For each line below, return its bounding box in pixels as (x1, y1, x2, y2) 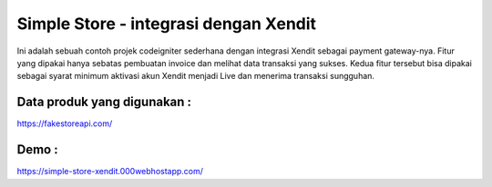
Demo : (16, 142, 58, 158)
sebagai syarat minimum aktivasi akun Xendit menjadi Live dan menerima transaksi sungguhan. (16, 71, 375, 82)
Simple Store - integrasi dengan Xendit (16, 14, 317, 34)
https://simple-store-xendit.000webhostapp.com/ (16, 166, 204, 177)
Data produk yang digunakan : (16, 94, 191, 110)
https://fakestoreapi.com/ (16, 118, 113, 129)
